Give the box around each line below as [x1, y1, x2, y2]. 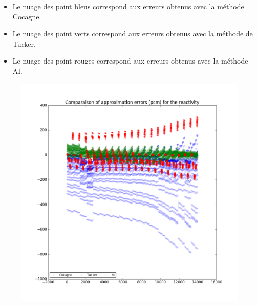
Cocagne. [12, 11, 41, 22]
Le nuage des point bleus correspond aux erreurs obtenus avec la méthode [12, 1, 244, 11]
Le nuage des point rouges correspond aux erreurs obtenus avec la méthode [12, 55, 248, 66]
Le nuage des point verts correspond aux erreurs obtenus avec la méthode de [12, 28, 253, 39]
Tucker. [12, 38, 36, 49]
